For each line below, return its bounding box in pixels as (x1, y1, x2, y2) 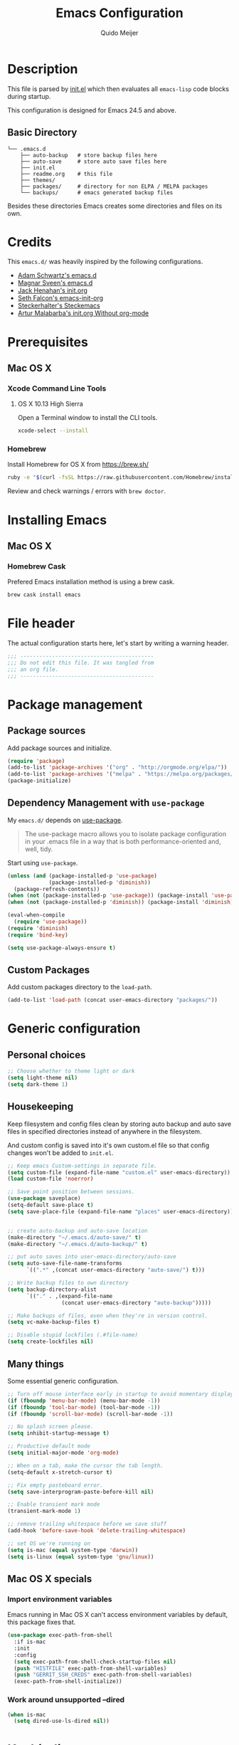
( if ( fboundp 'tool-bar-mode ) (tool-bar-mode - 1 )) (7, 1403, 161, 1411)
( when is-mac (7, 1711, 46, 1718)
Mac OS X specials (7, 1573, 92, 1585)
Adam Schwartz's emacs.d (17, 271, 97, 280)
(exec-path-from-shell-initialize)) (14, 1678, 122, 1685)
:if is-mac (14, 1638, 46, 1645)
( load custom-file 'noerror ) (7, 1176, 94, 1183)
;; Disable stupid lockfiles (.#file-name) (7, 1332, 139, 1339)
